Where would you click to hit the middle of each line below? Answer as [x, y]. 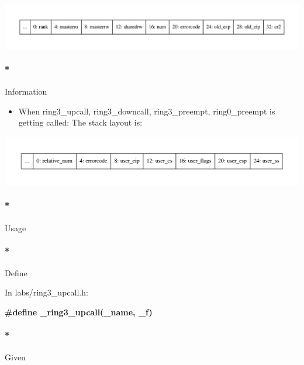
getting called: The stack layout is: [80, 122]
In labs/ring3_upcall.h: [46, 292]
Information [26, 91]
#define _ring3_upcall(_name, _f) [79, 312]
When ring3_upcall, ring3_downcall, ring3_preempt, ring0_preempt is [147, 111]
